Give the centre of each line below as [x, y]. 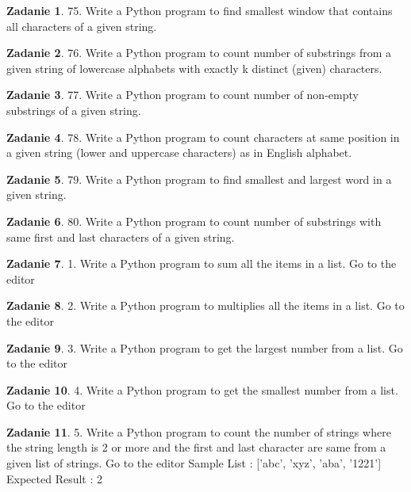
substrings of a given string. [74, 110]
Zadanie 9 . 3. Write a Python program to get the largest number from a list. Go [205, 347]
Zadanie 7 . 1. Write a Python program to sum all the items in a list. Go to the [202, 263]
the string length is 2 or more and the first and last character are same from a [196, 447]
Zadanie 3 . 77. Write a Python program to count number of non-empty [182, 95]
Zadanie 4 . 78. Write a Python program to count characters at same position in [203, 137]
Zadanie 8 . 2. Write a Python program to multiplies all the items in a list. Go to [205, 305]
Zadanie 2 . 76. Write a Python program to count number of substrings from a [199, 53]
